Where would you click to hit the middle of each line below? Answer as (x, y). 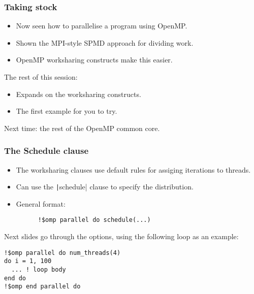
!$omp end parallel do (42, 287)
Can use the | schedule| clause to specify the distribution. (105, 187)
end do (15, 278)
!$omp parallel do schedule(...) (94, 220)
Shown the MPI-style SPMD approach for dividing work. (105, 42)
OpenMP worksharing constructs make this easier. (94, 60)
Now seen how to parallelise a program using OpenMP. (102, 26)
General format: (41, 203)
